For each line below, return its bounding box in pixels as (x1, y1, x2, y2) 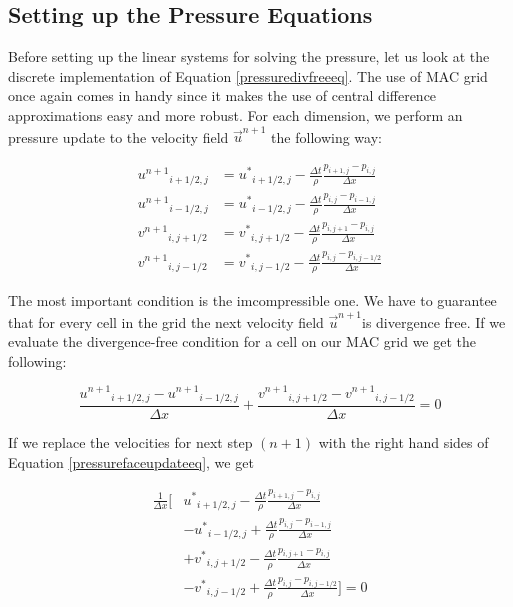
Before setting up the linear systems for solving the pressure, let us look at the (8, 46, 490, 67)
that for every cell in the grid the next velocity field (8, 311, 324, 332)
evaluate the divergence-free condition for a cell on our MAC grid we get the (8, 331, 476, 352)
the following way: (271, 126, 382, 147)
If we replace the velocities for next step (8, 432, 253, 453)
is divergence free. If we (361, 311, 506, 332)
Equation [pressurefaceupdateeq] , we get (8, 451, 254, 472)
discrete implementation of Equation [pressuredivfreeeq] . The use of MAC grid (8, 65, 488, 86)
